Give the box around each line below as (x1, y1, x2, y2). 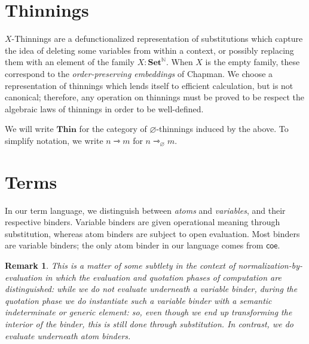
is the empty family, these (205, 56, 300, 68)
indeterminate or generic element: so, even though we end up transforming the (5, 306, 292, 318)
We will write (5, 122, 54, 135)
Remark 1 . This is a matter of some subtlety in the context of (5, 259, 235, 271)
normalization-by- (238, 259, 302, 271)
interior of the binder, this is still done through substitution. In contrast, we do (5, 317, 293, 330)
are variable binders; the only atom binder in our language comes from (5, 239, 264, 251)
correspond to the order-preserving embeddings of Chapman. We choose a (5, 67, 273, 79)
